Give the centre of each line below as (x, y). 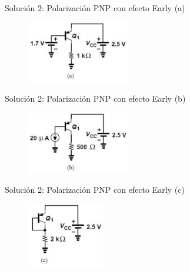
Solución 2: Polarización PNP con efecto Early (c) (95, 190)
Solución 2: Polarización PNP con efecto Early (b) (95, 98)
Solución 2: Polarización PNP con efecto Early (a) (95, 8)
